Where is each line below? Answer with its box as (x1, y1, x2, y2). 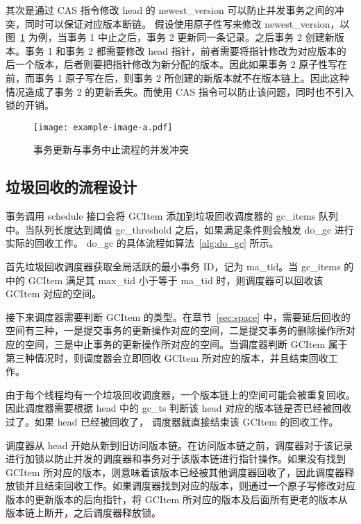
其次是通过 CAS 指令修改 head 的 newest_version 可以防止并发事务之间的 (6, 3, 335, 17)
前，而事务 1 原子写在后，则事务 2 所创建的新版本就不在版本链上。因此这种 (6, 70, 349, 85)
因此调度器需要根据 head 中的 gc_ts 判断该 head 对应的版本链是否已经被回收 (6, 401, 352, 415)
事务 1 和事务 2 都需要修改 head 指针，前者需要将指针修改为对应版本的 (24, 43, 346, 58)
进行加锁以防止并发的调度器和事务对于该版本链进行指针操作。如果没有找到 (6, 451, 346, 466)
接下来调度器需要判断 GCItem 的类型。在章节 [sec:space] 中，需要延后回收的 (6, 309, 351, 324)
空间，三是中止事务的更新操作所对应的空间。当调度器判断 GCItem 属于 (24, 336, 348, 351)
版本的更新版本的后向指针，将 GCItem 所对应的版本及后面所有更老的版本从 (6, 491, 348, 506)
